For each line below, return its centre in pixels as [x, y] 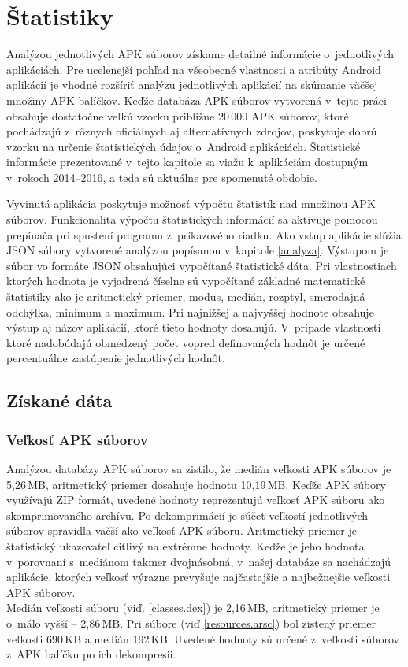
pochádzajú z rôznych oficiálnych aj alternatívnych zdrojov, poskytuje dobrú [192, 131]
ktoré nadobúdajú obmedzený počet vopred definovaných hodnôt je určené [186, 342]
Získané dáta [59, 400]
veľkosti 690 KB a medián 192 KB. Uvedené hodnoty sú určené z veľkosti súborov [203, 638]
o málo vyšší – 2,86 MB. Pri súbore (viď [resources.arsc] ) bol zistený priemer [191, 623]
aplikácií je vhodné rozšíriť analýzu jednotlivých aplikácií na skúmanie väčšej [192, 85]
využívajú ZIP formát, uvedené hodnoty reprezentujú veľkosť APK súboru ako [196, 500]
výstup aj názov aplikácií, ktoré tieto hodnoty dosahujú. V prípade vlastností [194, 327]
